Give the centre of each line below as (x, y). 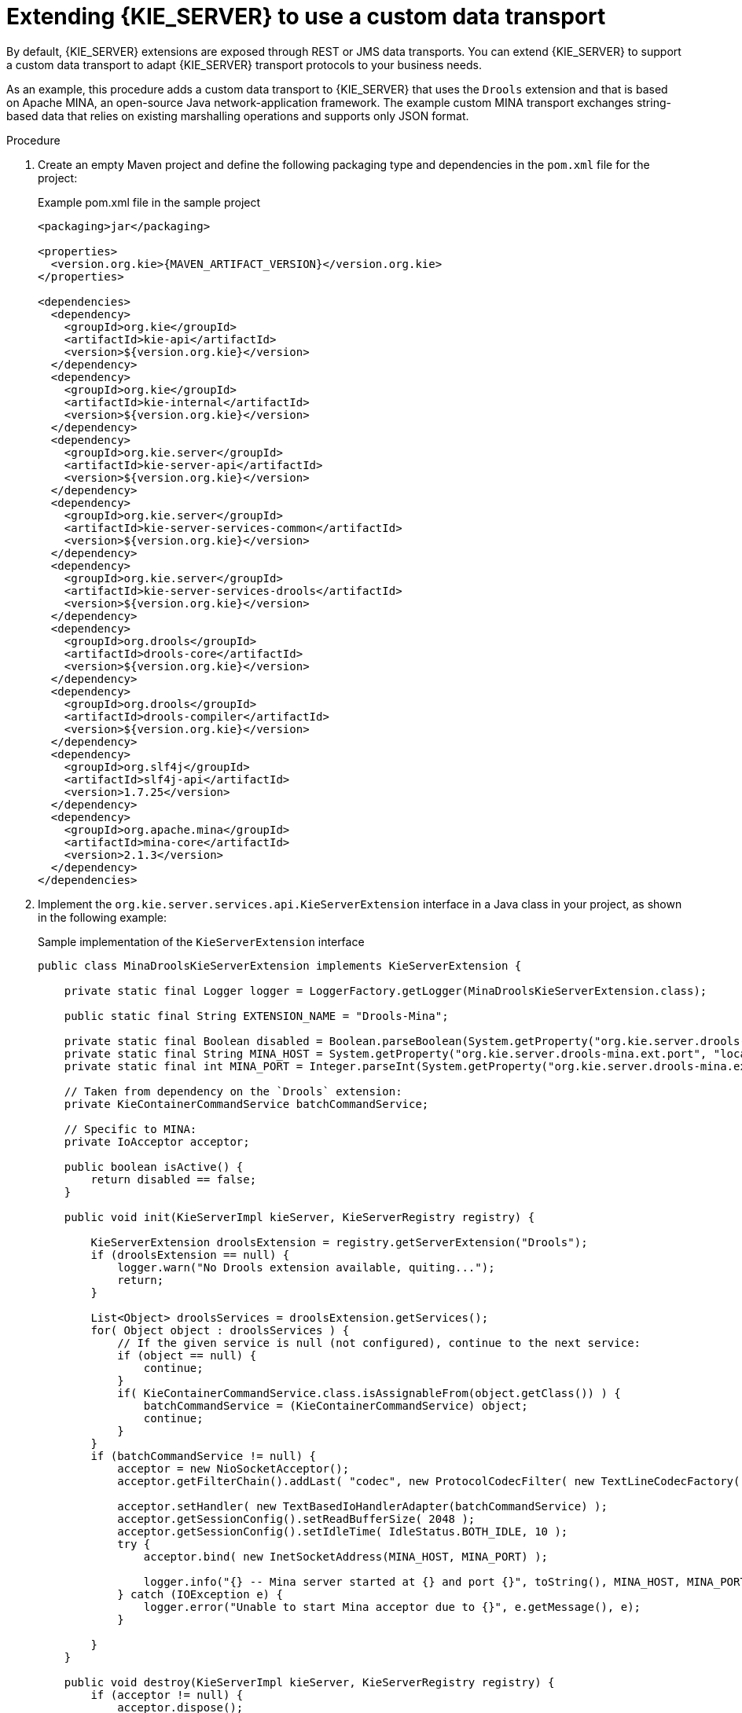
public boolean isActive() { (154, 1166)
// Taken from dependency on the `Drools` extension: (233, 1091)
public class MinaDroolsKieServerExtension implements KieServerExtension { (280, 965)
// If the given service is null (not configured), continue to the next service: (379, 1343)
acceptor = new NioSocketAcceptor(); (233, 1468)
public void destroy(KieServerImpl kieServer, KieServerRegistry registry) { (309, 1682)
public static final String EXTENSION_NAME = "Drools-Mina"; (256, 1016)
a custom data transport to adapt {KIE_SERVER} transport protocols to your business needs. (244, 64)
